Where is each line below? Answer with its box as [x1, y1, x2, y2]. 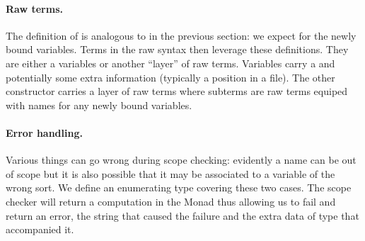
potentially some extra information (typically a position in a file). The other [6, 69, 335, 84]
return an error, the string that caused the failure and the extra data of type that [6, 208, 359, 223]
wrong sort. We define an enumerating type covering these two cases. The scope [6, 180, 352, 195]
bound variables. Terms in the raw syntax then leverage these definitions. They [6, 42, 349, 57]
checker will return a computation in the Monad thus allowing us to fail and [6, 194, 336, 208]
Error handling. [6, 125, 83, 140]
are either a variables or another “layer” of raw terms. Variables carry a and [6, 55, 335, 70]
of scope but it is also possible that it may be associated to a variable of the [6, 166, 335, 181]
